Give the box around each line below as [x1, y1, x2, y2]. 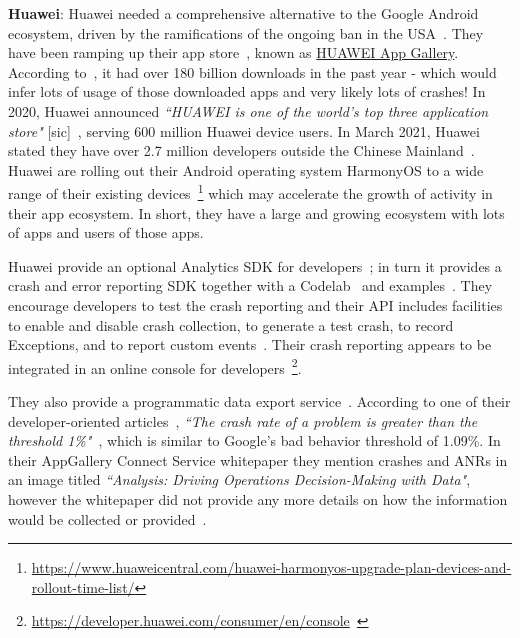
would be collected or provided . [8, 508, 207, 529]
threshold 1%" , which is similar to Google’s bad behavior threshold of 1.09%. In [8, 430, 501, 451]
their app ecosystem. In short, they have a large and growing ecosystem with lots [8, 202, 505, 223]
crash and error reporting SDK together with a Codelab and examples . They [8, 275, 493, 296]
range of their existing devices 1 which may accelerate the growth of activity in [8, 180, 493, 203]
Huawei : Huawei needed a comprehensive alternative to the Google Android [8, 3, 479, 23]
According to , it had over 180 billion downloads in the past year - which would [8, 61, 497, 82]
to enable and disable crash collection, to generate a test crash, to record [8, 314, 454, 335]
